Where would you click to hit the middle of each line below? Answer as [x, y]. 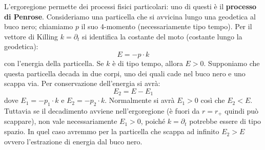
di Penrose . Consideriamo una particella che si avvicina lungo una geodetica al [130, 16]
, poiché [153, 121]
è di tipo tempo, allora [148, 63]
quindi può [242, 111]
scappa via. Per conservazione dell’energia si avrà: [82, 83]
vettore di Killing [31, 36]
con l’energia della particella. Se [54, 63]
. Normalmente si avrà [140, 100]
